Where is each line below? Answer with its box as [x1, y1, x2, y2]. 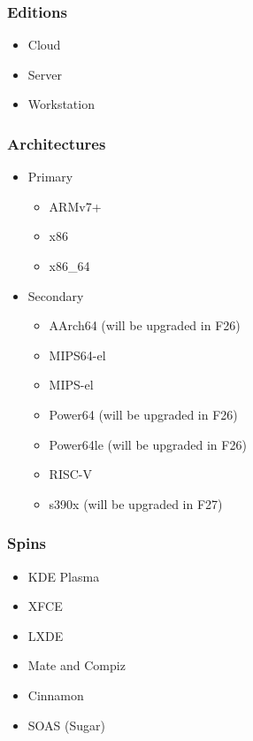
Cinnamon [27, 685, 84, 704]
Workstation [27, 95, 95, 113]
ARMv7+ [49, 197, 102, 215]
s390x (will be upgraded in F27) [49, 494, 223, 513]
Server [27, 65, 62, 83]
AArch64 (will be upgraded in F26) [49, 316, 241, 335]
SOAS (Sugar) [27, 715, 105, 734]
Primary [27, 167, 73, 186]
